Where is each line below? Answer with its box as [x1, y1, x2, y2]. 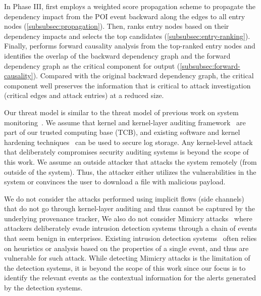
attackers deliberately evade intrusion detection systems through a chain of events [4, 223, 257, 233]
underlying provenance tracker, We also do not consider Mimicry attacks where [4, 213, 252, 223]
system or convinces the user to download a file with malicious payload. [4, 176, 226, 187]
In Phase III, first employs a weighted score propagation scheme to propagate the [4, 1, 256, 11]
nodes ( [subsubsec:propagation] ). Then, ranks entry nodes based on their [4, 21, 229, 31]
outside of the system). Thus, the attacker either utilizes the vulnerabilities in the [4, 166, 256, 177]
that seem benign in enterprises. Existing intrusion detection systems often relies [4, 233, 257, 243]
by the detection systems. [4, 282, 83, 293]
